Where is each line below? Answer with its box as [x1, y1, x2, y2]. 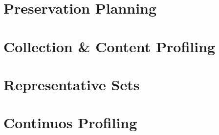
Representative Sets [3, 74, 140, 94]
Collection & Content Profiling [3, 36, 216, 56]
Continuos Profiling [3, 113, 137, 133]
